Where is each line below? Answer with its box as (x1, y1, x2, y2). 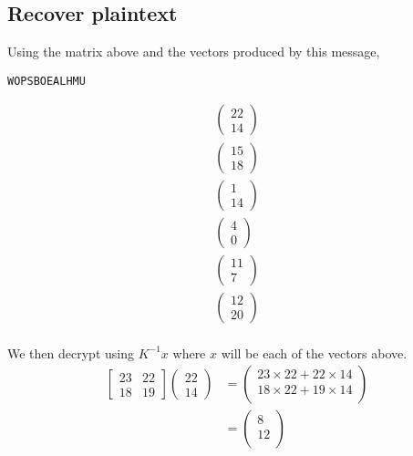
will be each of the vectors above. (221, 343, 408, 362)
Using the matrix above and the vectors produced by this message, (7, 42, 380, 61)
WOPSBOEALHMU (7, 74, 86, 88)
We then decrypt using (7, 343, 134, 362)
